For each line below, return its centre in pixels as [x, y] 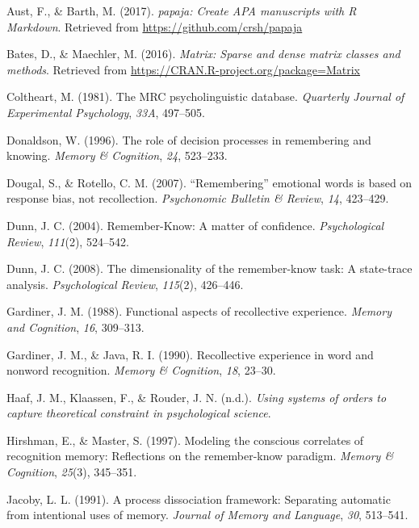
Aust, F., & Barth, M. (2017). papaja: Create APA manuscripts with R [182, 10]
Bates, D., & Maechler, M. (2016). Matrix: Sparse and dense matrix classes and [203, 54]
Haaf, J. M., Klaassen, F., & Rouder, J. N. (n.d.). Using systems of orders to [197, 397]
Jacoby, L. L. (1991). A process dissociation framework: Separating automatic [199, 499]
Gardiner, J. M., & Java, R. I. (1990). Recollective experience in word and [190, 354]
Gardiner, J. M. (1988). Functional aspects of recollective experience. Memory [199, 311]
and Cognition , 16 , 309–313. [75, 327]
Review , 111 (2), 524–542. [68, 241]
